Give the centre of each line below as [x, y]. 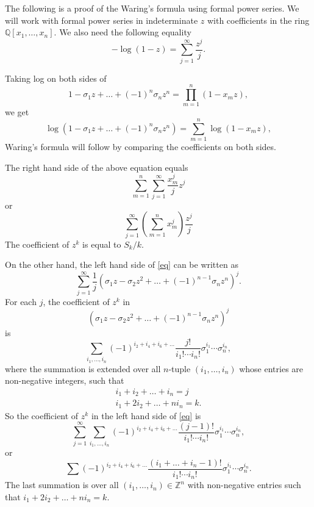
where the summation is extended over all [83, 368]
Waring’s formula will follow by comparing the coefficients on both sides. [141, 147]
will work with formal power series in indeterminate [102, 20]
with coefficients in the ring [258, 20]
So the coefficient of [42, 415]
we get [17, 112]
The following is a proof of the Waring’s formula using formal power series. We [152, 8]
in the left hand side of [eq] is [146, 415]
